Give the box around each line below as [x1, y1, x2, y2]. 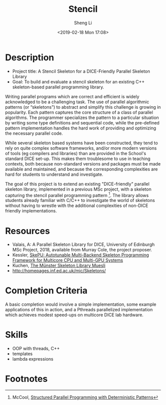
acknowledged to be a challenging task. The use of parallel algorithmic [5, 99, 149, 105]
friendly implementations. [5, 208, 57, 214]
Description [5, 52, 54, 63]
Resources [5, 225, 50, 237]
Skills [5, 329, 28, 340]
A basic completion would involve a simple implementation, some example [5, 301, 157, 307]
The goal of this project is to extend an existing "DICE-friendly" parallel [5, 181, 150, 187]
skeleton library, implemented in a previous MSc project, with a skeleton [5, 186, 152, 192]
